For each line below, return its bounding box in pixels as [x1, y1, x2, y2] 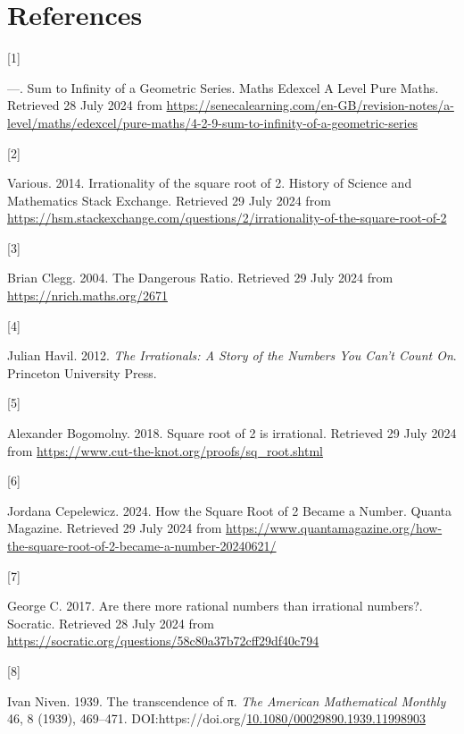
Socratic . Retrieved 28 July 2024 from [7, 613, 214, 632]
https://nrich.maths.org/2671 [7, 286, 168, 305]
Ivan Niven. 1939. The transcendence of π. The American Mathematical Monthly [7, 691, 446, 710]
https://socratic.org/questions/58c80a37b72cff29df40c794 [7, 631, 319, 650]
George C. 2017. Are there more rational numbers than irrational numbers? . [7, 596, 423, 615]
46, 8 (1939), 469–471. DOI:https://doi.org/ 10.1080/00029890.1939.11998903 [7, 709, 426, 728]
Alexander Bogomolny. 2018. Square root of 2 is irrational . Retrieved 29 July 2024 [7, 424, 457, 443]
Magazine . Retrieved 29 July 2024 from [7, 519, 222, 537]
